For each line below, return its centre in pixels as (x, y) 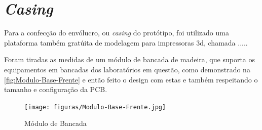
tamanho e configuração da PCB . (56, 89)
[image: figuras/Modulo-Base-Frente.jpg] (95, 107)
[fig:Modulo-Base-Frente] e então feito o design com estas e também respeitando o (131, 79)
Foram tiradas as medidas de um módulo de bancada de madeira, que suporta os (130, 59)
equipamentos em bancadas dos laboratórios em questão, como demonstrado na (127, 69)
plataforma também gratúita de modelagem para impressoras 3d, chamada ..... (126, 42)
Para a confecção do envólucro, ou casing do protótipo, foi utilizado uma (117, 33)
